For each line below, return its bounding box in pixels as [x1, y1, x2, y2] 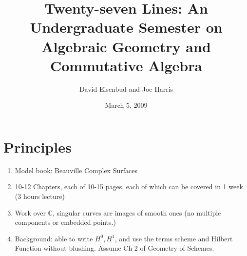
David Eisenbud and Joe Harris [79, 83, 173, 94]
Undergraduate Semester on [30, 17, 223, 37]
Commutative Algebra [50, 55, 203, 75]
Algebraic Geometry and [41, 36, 211, 56]
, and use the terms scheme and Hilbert [114, 233, 233, 243]
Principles [3, 137, 72, 157]
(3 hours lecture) [15, 191, 65, 201]
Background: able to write [15, 233, 93, 243]
